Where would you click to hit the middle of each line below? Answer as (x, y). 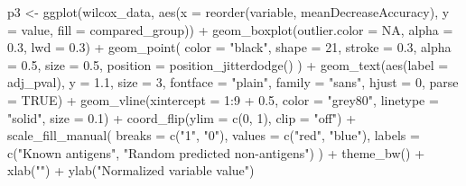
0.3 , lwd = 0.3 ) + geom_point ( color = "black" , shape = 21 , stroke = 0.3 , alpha (229, 47)
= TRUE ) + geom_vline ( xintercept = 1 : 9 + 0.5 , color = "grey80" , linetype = (223, 99)
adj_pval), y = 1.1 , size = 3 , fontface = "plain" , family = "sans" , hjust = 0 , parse (233, 82)
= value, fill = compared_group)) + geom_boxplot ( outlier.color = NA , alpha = (230, 29)
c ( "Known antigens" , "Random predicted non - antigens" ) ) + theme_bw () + (216, 152)
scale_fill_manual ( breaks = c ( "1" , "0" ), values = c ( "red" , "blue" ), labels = (214, 135)
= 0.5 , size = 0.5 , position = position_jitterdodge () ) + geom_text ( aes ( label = (228, 64)
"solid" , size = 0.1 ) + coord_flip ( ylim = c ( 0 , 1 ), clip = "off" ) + (182, 117)
